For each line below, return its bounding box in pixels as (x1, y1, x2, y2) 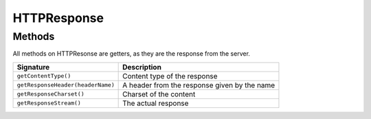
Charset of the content (122, 89, 196, 99)
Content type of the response (122, 71, 218, 80)
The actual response (122, 98, 189, 108)
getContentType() (16, 72, 71, 80)
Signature (16, 62, 50, 72)
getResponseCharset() (16, 90, 85, 98)
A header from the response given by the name (122, 80, 276, 89)
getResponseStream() (16, 100, 82, 107)
